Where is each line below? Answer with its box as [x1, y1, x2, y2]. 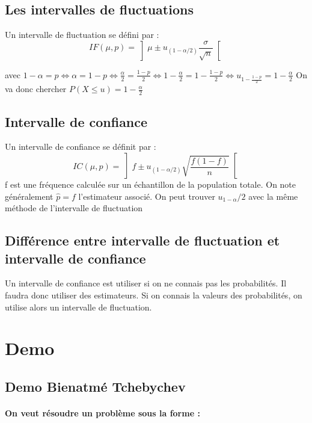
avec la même [248, 190, 298, 202]
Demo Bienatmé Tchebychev [5, 377, 186, 395]
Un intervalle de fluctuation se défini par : [5, 28, 159, 41]
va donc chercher [5, 82, 67, 95]
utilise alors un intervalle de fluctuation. [5, 300, 152, 313]
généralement [5, 190, 54, 202]
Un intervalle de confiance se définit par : [5, 140, 156, 153]
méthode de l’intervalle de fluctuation [5, 202, 143, 214]
